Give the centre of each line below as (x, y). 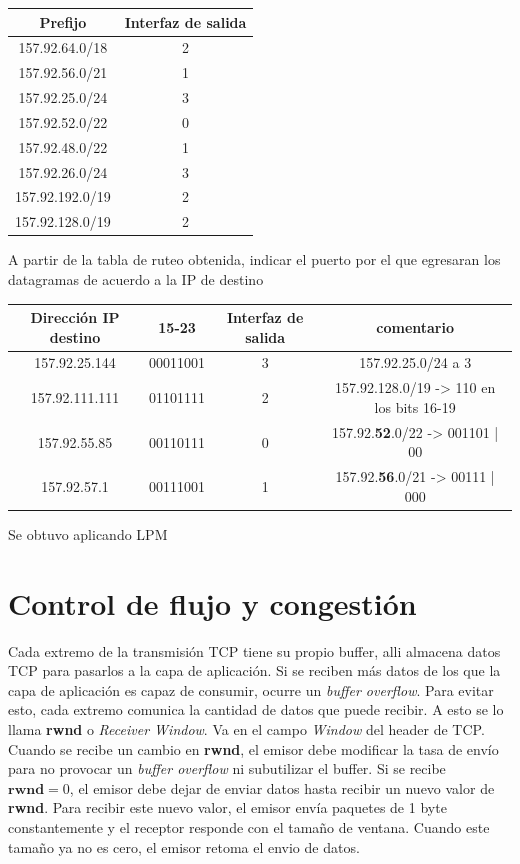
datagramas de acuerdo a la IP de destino (136, 278)
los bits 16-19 (415, 406)
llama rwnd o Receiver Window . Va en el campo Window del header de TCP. (246, 728)
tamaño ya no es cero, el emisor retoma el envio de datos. (184, 846)
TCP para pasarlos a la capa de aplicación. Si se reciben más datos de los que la (254, 670)
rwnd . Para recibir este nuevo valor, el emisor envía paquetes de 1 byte (227, 807)
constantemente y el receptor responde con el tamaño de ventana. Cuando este (249, 826)
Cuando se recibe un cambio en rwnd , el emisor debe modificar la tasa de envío (253, 748)
